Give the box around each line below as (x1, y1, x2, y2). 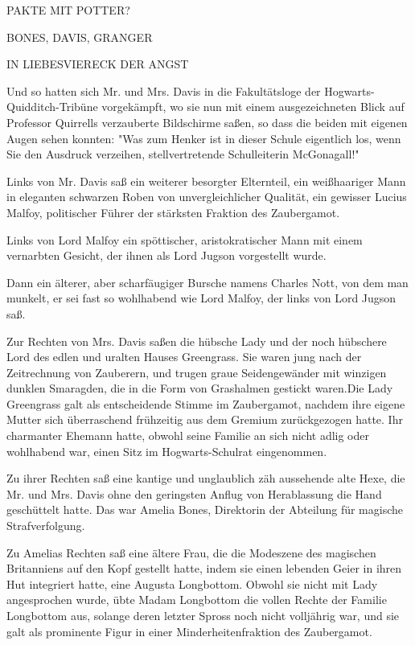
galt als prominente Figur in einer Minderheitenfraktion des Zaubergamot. (6, 622, 372, 639)
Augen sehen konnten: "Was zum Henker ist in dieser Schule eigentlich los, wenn (6, 129, 401, 146)
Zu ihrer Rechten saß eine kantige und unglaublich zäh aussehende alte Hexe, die (6, 470, 405, 487)
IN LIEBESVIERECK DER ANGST (6, 55, 189, 72)
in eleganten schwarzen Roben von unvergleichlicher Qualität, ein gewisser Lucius (6, 188, 407, 205)
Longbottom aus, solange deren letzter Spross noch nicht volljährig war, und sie (6, 607, 400, 623)
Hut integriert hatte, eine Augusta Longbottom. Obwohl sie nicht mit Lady (6, 575, 378, 592)
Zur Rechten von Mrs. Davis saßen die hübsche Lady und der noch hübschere (6, 332, 387, 349)
